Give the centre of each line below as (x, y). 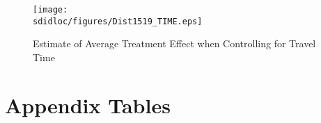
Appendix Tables (88, 105)
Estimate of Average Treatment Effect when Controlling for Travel (174, 43)
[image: (50, 10)
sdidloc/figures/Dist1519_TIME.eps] (118, 21)
